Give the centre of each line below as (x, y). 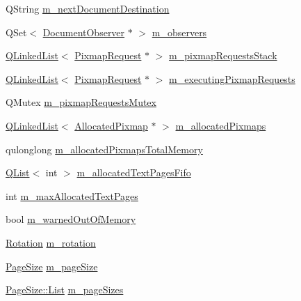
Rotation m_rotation (51, 242)
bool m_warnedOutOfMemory (71, 219)
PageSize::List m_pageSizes (65, 290)
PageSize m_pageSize (52, 266)
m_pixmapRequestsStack (223, 55)
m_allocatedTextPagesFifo (134, 172)
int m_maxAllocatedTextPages (72, 195)
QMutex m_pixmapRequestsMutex (81, 102)
